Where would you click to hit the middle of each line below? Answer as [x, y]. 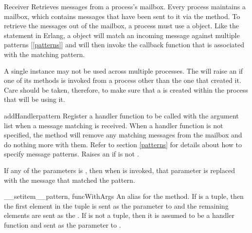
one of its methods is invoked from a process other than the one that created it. [123, 80]
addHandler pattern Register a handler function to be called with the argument [121, 115]
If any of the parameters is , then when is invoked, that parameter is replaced [119, 170]
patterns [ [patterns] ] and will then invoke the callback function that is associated [124, 45]
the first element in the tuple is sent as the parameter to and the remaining [116, 205]
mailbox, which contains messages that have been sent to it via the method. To [122, 16]
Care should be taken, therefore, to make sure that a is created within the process [126, 89]
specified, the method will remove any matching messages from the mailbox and [123, 135]
